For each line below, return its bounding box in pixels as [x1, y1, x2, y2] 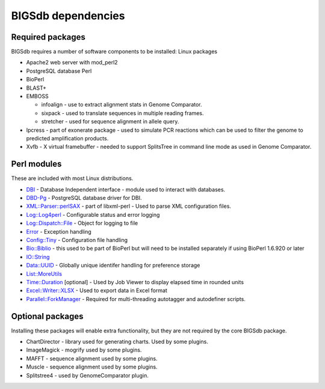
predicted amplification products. [26, 134, 109, 142]
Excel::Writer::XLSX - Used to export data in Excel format [26, 287, 168, 294]
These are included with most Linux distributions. [11, 175, 134, 182]
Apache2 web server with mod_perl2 [26, 59, 118, 66]
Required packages [11, 32, 85, 42]
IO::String [26, 253, 50, 260]
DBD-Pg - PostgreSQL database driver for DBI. [26, 194, 142, 202]
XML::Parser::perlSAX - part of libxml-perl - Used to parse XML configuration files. [26, 202, 232, 210]
